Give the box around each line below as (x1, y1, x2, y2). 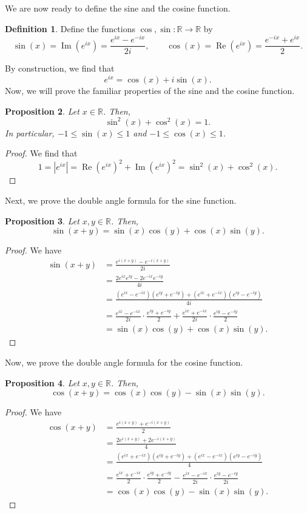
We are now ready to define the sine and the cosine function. (5, 2, 231, 14)
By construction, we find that (5, 62, 115, 75)
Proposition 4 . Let (5, 376, 79, 389)
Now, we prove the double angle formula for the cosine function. (5, 356, 243, 369)
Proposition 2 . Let (5, 104, 79, 117)
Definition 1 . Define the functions (5, 22, 135, 35)
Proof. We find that (5, 147, 78, 159)
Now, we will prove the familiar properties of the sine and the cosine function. (5, 84, 295, 96)
